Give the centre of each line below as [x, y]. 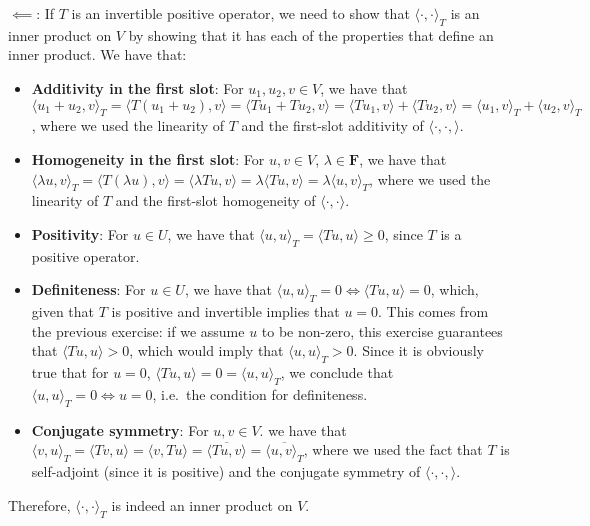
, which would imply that [206, 350]
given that [63, 311]
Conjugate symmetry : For [120, 429]
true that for [70, 372]
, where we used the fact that [393, 449]
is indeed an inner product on [202, 504]
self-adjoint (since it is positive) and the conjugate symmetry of [226, 471]
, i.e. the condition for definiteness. [260, 393]
